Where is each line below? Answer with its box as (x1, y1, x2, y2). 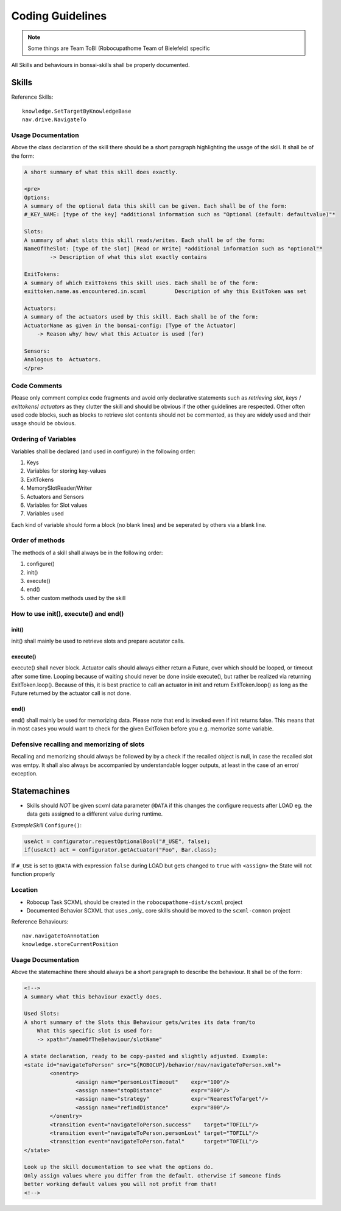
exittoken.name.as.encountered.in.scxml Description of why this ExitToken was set (24, 288, 307, 295)
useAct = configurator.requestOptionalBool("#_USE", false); (24, 838, 211, 845)
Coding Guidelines (11, 9, 107, 23)
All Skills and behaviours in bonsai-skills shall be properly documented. (11, 62, 190, 69)
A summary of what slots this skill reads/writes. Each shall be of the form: (24, 236, 265, 244)
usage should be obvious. (11, 420, 76, 427)
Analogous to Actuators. (24, 356, 102, 363)
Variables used (26, 510, 64, 517)
